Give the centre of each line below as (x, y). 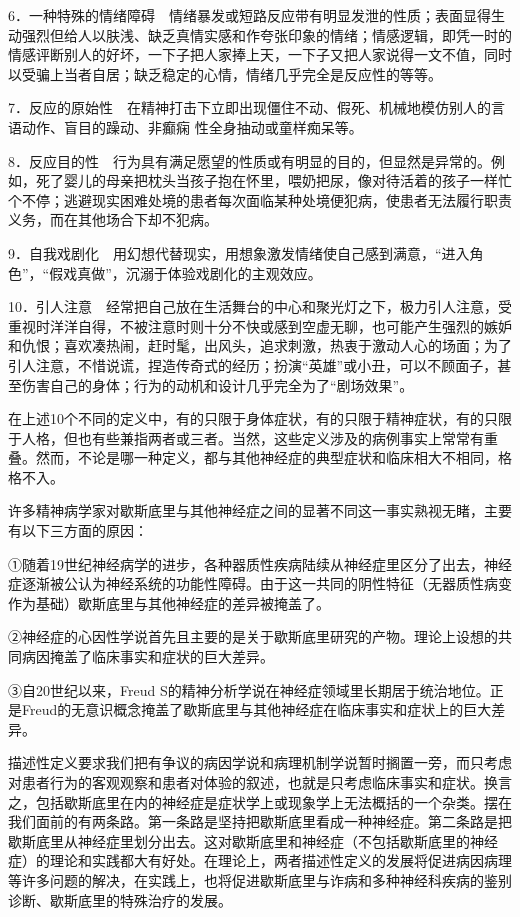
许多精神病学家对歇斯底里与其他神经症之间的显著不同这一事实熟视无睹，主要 (260, 510)
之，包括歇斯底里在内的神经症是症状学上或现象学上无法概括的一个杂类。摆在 (260, 801)
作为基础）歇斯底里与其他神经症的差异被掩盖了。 (169, 602)
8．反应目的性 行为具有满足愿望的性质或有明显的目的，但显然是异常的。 (249, 160)
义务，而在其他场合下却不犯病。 (113, 219)
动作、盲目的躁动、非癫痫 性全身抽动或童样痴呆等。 (192, 126)
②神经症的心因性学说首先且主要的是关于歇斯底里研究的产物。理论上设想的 (253, 636)
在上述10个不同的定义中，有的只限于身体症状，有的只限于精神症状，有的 (246, 418)
